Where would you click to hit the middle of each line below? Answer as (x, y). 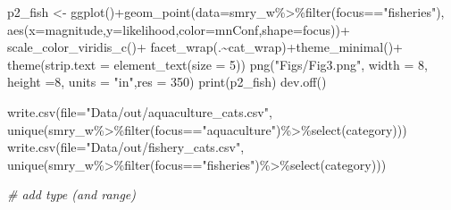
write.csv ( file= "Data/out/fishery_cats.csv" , (126, 147)
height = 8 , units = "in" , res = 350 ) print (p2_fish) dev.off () (167, 82)
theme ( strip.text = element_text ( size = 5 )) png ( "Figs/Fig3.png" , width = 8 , (217, 64)
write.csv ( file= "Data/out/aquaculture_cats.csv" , (140, 111)
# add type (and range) (72, 194)
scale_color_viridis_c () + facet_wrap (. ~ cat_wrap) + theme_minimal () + (205, 47)
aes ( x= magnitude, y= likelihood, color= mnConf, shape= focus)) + (179, 29)
